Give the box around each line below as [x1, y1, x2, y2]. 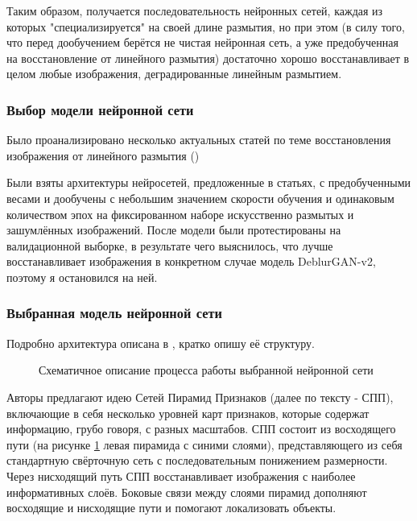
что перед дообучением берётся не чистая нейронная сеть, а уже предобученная [6, 34, 398, 51]
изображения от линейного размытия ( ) [6, 147, 200, 163]
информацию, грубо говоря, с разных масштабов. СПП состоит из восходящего [6, 420, 396, 437]
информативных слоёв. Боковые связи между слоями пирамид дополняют [6, 483, 367, 500]
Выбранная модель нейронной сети [6, 303, 222, 323]
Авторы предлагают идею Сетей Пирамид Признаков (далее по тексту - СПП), [6, 388, 394, 405]
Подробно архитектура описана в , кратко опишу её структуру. [6, 334, 315, 351]
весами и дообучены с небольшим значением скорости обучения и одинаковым [6, 189, 394, 206]
